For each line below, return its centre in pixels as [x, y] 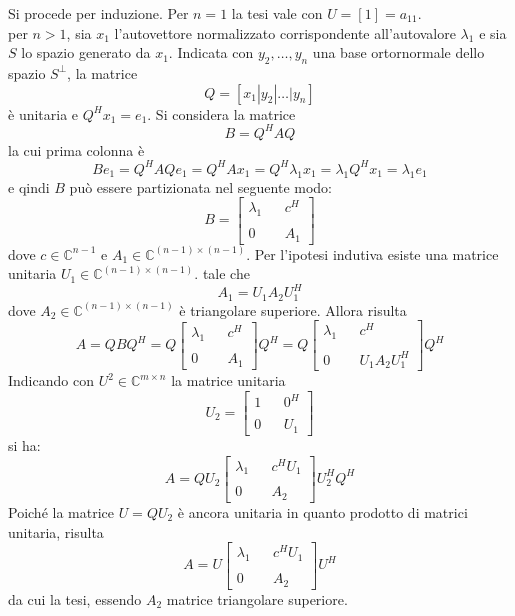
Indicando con [51, 380]
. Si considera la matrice [221, 113]
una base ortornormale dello [398, 52]
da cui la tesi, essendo [75, 598]
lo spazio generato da [86, 52]
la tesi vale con [277, 13]
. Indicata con [211, 52]
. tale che [222, 273]
